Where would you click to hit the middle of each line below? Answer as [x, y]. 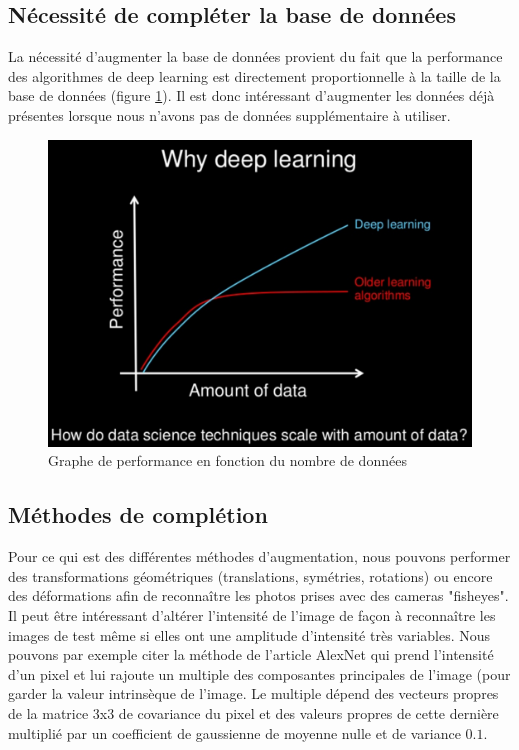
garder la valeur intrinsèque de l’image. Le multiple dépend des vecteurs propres [253, 693]
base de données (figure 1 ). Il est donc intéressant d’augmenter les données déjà [251, 95]
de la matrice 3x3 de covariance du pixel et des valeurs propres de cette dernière [253, 712]
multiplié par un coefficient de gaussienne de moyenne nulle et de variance [234, 732]
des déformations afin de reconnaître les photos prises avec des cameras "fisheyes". [258, 595]
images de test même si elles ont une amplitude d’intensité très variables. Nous [249, 634]
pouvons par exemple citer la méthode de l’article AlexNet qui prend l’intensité [251, 654]
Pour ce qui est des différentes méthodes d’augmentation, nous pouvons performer [259, 556]
